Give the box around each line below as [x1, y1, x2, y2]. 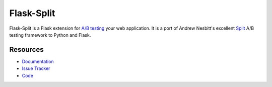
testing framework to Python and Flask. [9, 32, 91, 38]
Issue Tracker [22, 65, 50, 71]
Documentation [22, 58, 54, 64]
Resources [9, 45, 44, 54]
